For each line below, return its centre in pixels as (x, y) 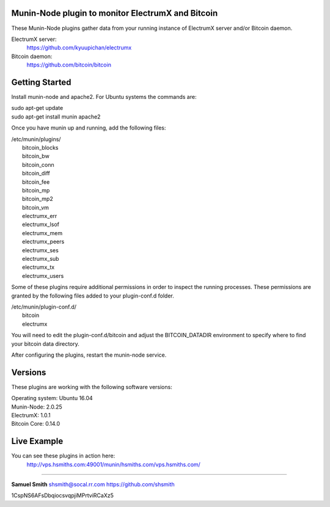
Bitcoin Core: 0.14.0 (36, 424)
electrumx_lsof (41, 224)
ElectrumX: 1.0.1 (31, 415)
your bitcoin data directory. (45, 344)
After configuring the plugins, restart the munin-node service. (89, 355)
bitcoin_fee (36, 182)
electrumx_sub (41, 259)
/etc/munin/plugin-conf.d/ (44, 307)
